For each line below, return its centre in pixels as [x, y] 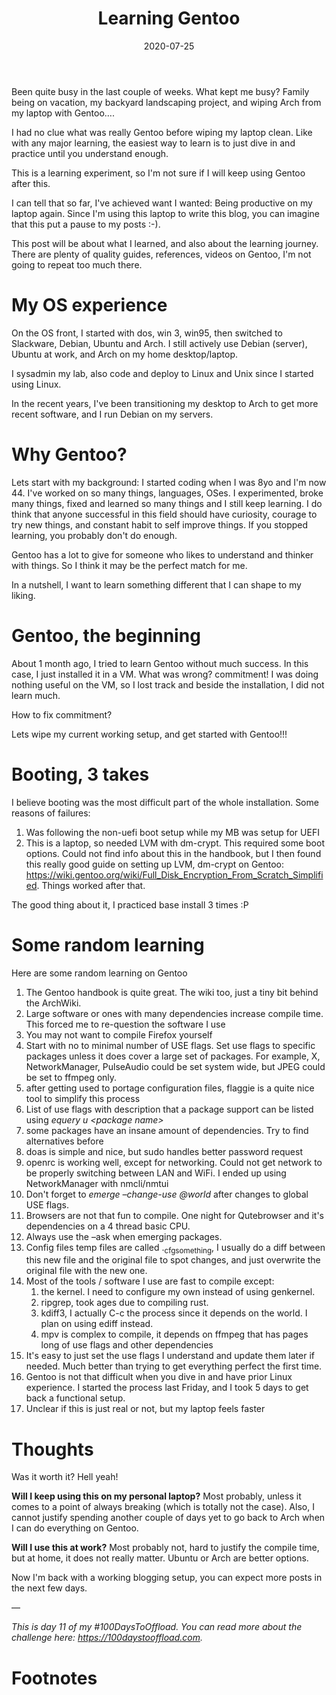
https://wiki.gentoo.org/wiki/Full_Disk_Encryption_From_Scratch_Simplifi [174, 874]
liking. [23, 595]
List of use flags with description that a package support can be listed [169, 1109]
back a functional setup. [75, 1398]
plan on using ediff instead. [97, 1324]
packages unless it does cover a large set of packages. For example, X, [173, 1056]
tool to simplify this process [83, 1098]
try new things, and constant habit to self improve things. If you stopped [160, 524]
